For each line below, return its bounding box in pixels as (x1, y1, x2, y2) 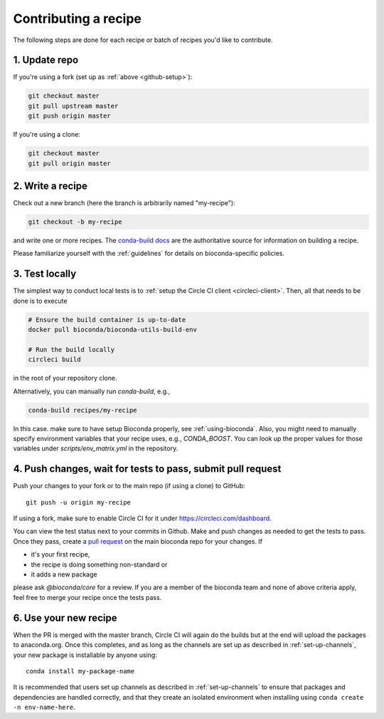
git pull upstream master (28, 102, 119, 110)
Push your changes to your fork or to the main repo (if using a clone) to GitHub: (13, 482, 245, 490)
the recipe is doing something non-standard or (31, 560, 168, 569)
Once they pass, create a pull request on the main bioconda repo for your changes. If (13, 537, 263, 545)
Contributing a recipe (13, 11, 142, 26)
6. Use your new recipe (13, 611, 117, 624)
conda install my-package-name (26, 667, 135, 675)
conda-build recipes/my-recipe (28, 406, 138, 414)
